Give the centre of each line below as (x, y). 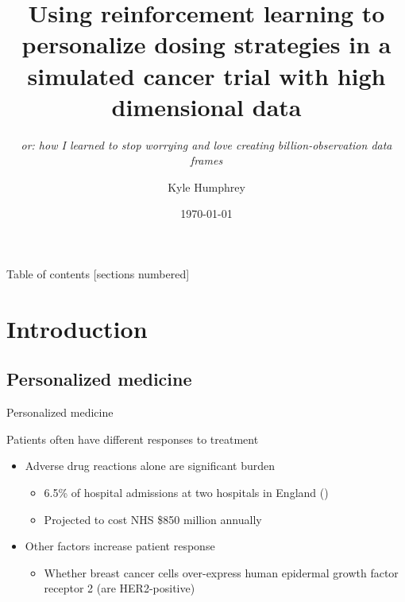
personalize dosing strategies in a (206, 44)
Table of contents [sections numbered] (98, 274)
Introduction (77, 328)
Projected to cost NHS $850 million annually (153, 519)
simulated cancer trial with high (206, 75)
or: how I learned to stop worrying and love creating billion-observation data (206, 144)
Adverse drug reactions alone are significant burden (150, 466)
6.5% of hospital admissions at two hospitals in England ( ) (186, 493)
